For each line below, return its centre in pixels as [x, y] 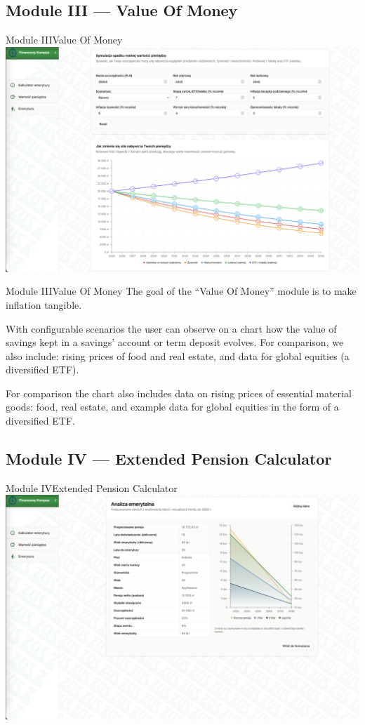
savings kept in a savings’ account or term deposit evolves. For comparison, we [175, 342]
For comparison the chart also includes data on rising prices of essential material [179, 393]
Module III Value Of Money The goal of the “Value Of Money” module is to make [181, 291]
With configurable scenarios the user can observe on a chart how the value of [171, 328]
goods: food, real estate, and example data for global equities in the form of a [172, 407]
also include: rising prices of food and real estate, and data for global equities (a [178, 355]
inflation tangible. [44, 304]
